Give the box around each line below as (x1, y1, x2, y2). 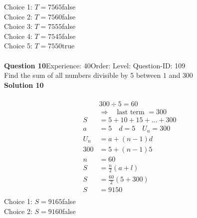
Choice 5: (4, 40, 32, 51)
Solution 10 (4, 79, 44, 90)
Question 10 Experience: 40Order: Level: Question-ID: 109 (4, 60, 186, 70)
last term (117, 108, 145, 116)
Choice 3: (4, 21, 32, 31)
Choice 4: (4, 30, 32, 41)
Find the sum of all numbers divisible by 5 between (4, 70, 161, 80)
